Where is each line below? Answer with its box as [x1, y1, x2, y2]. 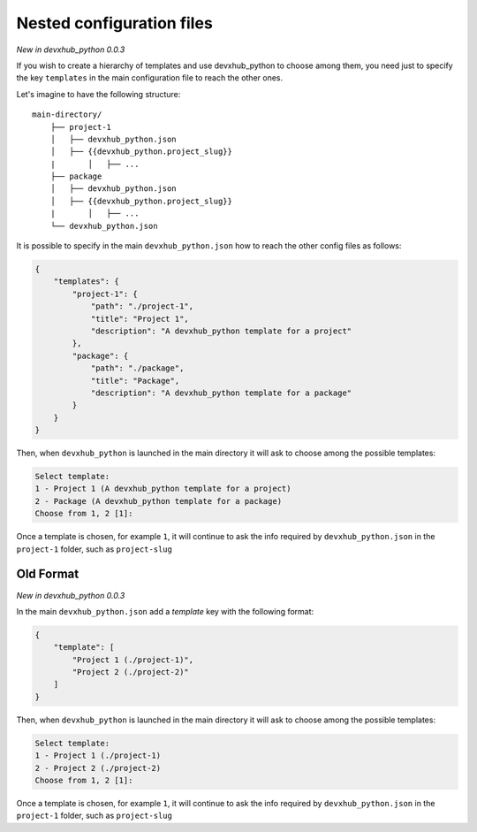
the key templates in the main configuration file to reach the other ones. [16, 73, 283, 83]
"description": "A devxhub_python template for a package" [90, 387, 352, 398]
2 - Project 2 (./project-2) [34, 763, 162, 773]
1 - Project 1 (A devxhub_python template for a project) [34, 484, 291, 494]
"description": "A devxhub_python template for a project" [90, 325, 352, 336]
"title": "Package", [90, 376, 180, 385]
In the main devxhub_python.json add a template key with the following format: [16, 606, 314, 616]
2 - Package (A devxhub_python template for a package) [34, 496, 283, 506]
